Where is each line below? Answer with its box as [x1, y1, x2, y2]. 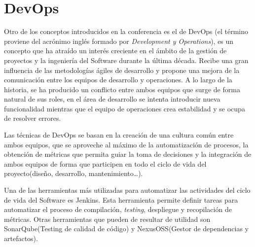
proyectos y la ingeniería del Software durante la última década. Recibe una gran [4, 55, 249, 65]
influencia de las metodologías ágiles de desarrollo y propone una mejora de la [4, 65, 240, 75]
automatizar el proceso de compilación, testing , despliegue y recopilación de [4, 204, 232, 214]
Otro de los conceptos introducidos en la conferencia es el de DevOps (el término [4, 26, 248, 36]
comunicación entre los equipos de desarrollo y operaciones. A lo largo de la [4, 74, 232, 85]
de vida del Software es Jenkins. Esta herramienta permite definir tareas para [4, 194, 238, 205]
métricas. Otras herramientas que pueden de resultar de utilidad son [4, 213, 211, 224]
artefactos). [4, 233, 38, 243]
